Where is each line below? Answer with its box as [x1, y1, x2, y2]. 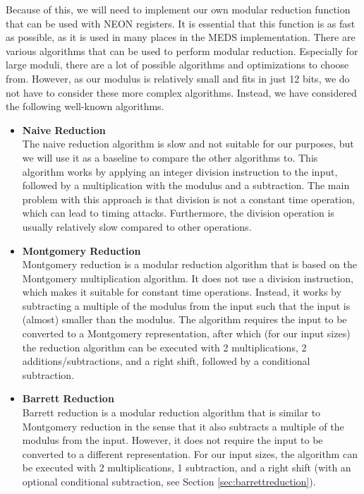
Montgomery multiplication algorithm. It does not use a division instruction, [22, 270, 353, 285]
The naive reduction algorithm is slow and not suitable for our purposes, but [22, 136, 354, 151]
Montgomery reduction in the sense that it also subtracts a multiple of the [22, 418, 344, 433]
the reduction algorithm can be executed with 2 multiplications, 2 [22, 339, 307, 354]
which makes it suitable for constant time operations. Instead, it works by [22, 284, 341, 299]
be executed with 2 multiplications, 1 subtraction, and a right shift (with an [22, 460, 351, 475]
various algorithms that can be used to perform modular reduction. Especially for [6, 43, 358, 58]
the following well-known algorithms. [6, 99, 164, 114]
